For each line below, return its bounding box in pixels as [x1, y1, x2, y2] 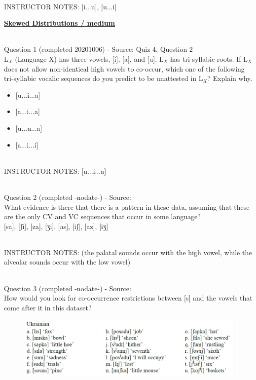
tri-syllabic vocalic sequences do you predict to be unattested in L [4, 73, 203, 83]
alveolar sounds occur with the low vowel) [4, 257, 131, 267]
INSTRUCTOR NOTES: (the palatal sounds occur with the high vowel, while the [4, 247, 252, 257]
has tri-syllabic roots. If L [170, 53, 248, 64]
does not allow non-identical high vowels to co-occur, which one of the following [4, 63, 245, 74]
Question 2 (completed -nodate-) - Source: [4, 191, 131, 202]
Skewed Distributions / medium [4, 18, 115, 28]
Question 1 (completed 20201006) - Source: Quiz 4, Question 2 [4, 44, 193, 54]
